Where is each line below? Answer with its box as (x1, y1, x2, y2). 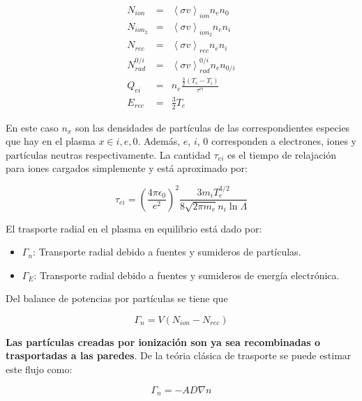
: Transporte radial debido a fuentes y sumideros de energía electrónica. (33, 267, 340, 282)
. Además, (137, 134, 181, 148)
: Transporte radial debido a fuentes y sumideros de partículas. (33, 244, 301, 259)
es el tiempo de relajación (227, 147, 337, 162)
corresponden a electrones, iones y (211, 134, 356, 148)
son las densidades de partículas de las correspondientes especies (75, 120, 350, 134)
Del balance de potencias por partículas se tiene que (6, 291, 228, 306)
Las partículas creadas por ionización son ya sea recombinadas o (6, 334, 321, 349)
